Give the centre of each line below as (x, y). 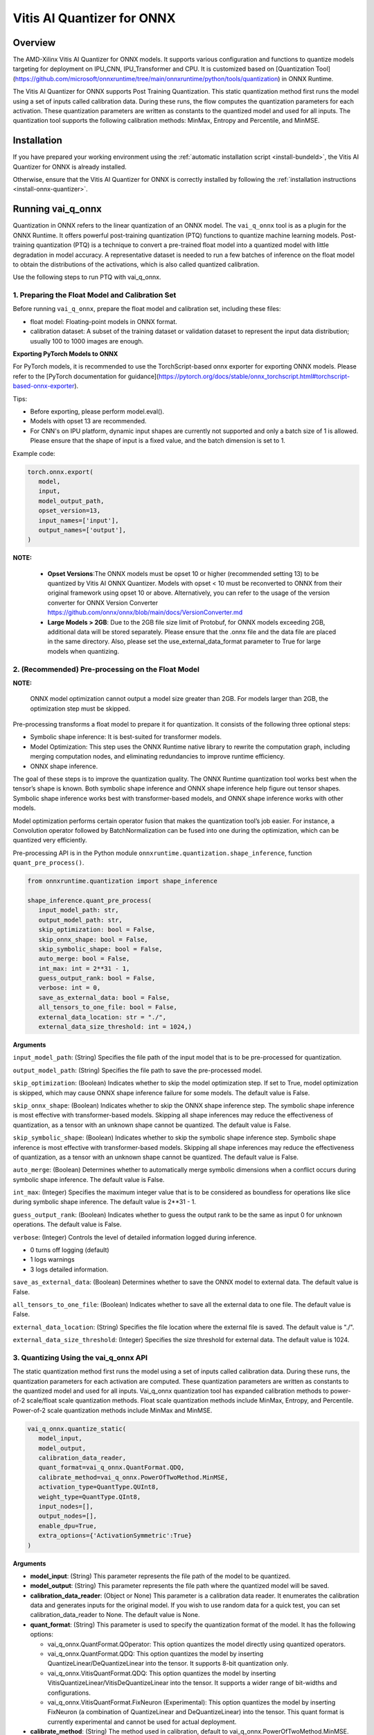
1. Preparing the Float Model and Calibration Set (95, 295)
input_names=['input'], (79, 520)
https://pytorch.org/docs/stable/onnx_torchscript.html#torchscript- (254, 376)
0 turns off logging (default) (70, 1250)
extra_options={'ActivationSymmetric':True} (115, 1536)
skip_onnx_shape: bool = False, (93, 939)
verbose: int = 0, (70, 988)
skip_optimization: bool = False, (97, 930)
